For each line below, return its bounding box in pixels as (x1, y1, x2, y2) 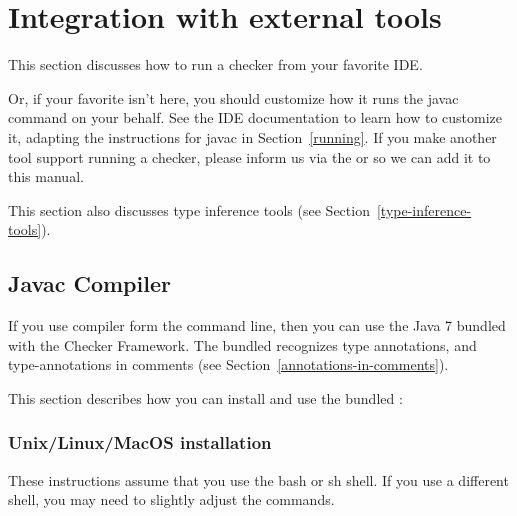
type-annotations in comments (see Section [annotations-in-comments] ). (8, 354, 449, 375)
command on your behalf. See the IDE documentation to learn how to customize (8, 107, 503, 128)
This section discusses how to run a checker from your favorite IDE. (8, 54, 423, 75)
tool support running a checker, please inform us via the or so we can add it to (8, 146, 491, 167)
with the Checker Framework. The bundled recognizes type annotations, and (8, 334, 477, 355)
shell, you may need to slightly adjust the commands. (8, 489, 335, 510)
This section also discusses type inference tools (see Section (8, 199, 370, 220)
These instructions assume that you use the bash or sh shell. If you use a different (8, 469, 509, 490)
